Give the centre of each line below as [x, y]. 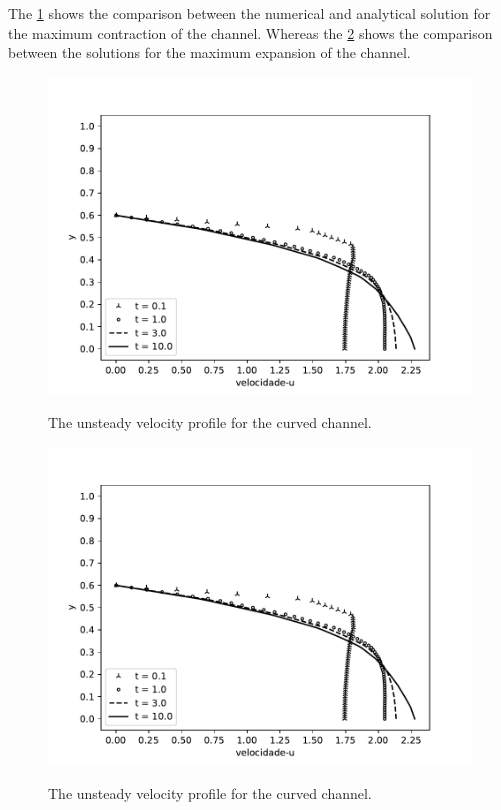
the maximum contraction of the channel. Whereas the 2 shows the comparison [250, 32]
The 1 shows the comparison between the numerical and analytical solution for [249, 13]
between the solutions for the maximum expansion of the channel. [209, 52]
